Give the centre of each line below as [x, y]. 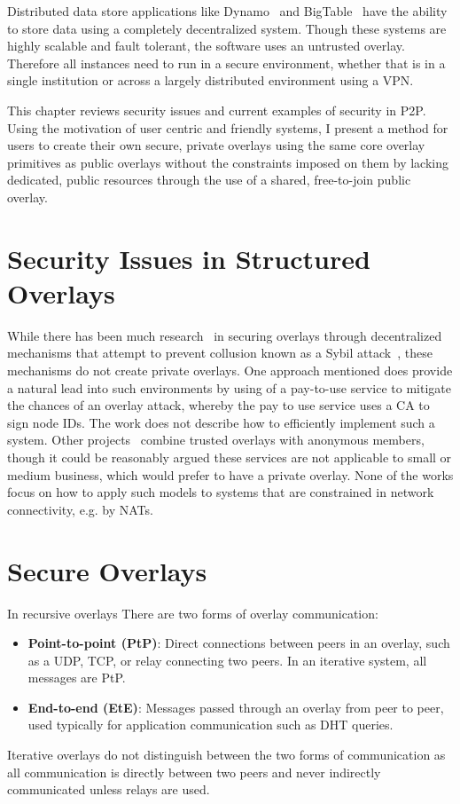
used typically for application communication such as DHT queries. [211, 725]
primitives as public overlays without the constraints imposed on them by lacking [228, 162]
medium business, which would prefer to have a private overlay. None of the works [230, 474]
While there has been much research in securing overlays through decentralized [225, 335]
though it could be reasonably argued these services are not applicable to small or [230, 457]
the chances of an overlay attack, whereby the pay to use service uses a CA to [218, 405]
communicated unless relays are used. [109, 789]
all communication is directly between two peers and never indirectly [194, 772]
